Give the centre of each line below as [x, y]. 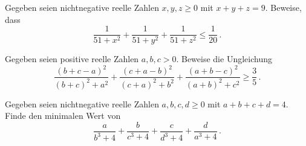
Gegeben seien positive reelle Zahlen [72, 59]
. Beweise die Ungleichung [224, 59]
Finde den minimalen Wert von [63, 116]
